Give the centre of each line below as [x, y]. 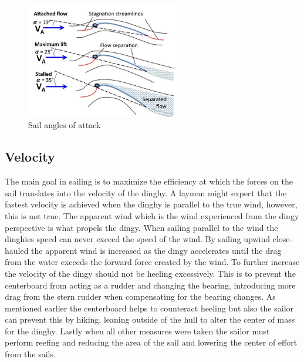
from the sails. [30, 354]
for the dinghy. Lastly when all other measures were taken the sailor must [137, 331]
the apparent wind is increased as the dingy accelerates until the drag [156, 250]
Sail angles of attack [65, 125]
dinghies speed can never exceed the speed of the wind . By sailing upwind [138, 239]
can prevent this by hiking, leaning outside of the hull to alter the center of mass [150, 319]
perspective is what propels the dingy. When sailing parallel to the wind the [141, 227]
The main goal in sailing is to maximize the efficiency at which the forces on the [149, 181]
